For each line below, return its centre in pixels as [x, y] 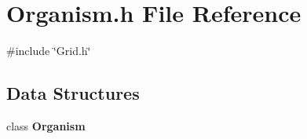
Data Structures [73, 93]
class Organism [46, 125]
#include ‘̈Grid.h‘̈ [49, 51]
